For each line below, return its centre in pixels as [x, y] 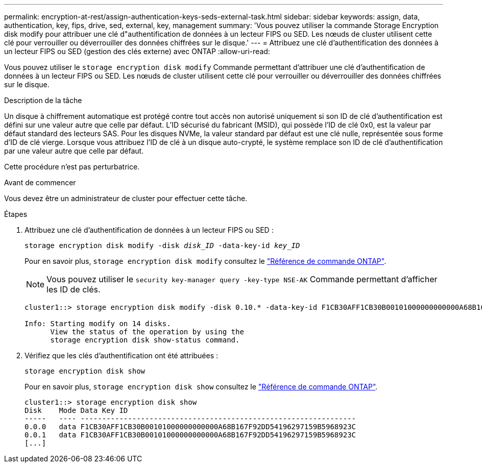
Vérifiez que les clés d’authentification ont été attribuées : [122, 355]
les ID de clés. [74, 289]
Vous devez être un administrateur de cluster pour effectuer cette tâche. [126, 198]
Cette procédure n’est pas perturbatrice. [72, 167]
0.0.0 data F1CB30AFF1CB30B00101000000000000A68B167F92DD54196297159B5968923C [190, 427]
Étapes [16, 214]
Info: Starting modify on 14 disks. [98, 324]
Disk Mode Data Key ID [76, 410]
